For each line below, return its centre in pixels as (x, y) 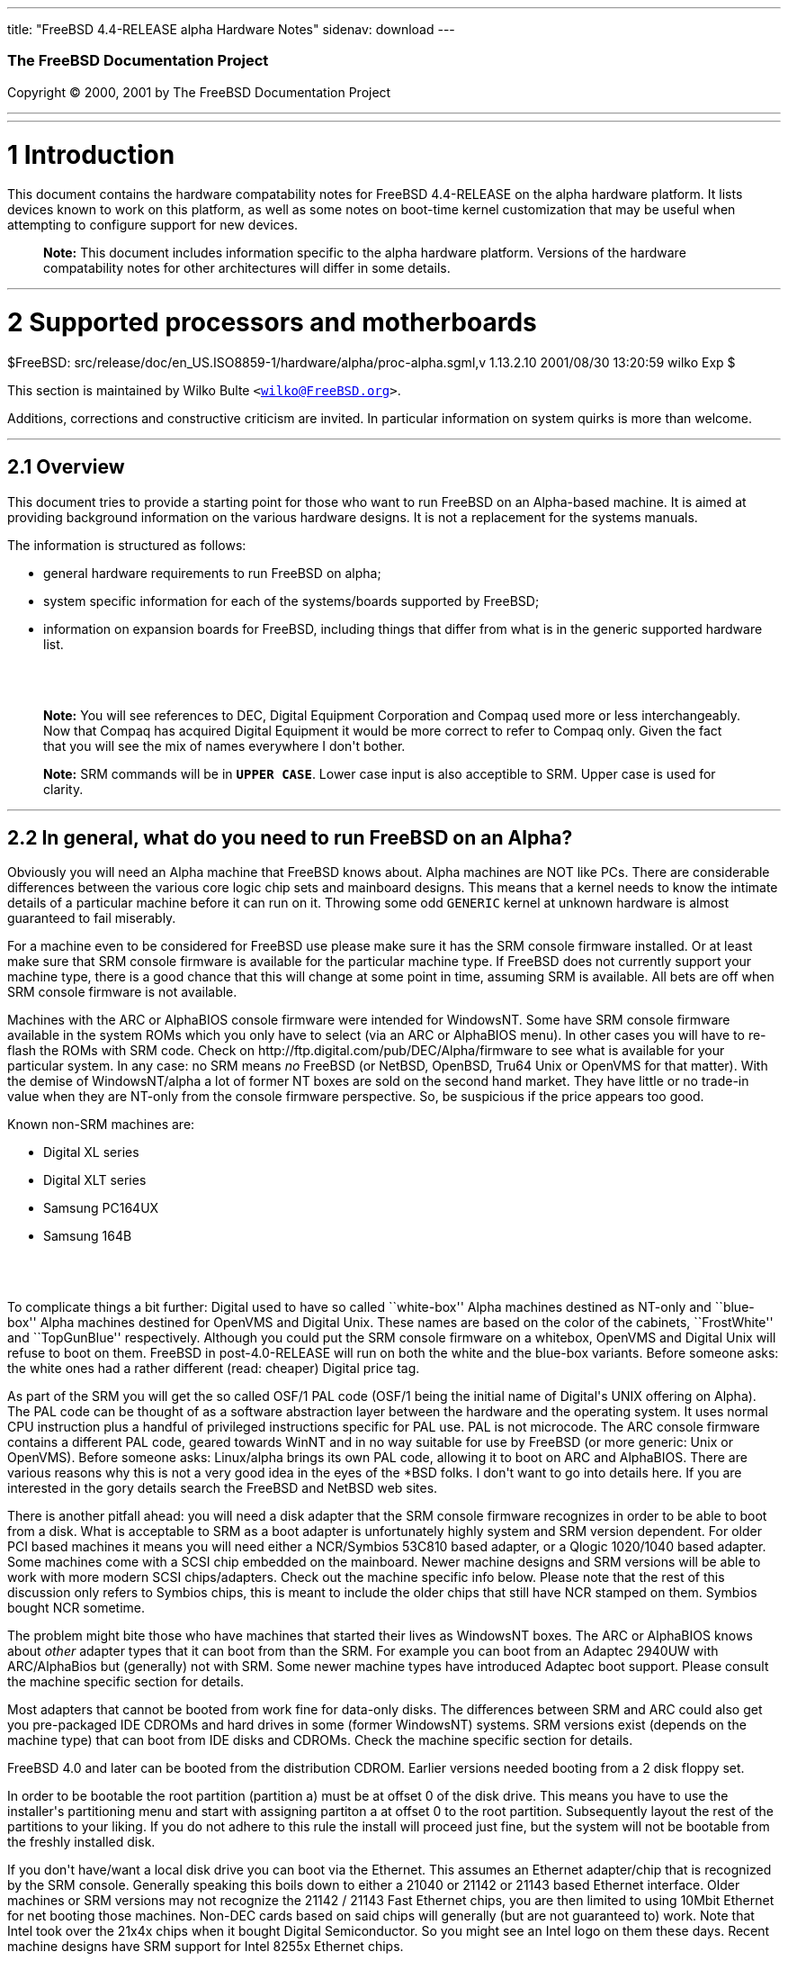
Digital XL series (91, 1152)
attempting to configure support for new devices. (153, 225)
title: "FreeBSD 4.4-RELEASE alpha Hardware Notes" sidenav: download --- (231, 29)
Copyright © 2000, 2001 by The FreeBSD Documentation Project (199, 92)
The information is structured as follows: (127, 545)
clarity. (63, 789)
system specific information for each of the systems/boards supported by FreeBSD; (291, 601)
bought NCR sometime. (76, 1608)
